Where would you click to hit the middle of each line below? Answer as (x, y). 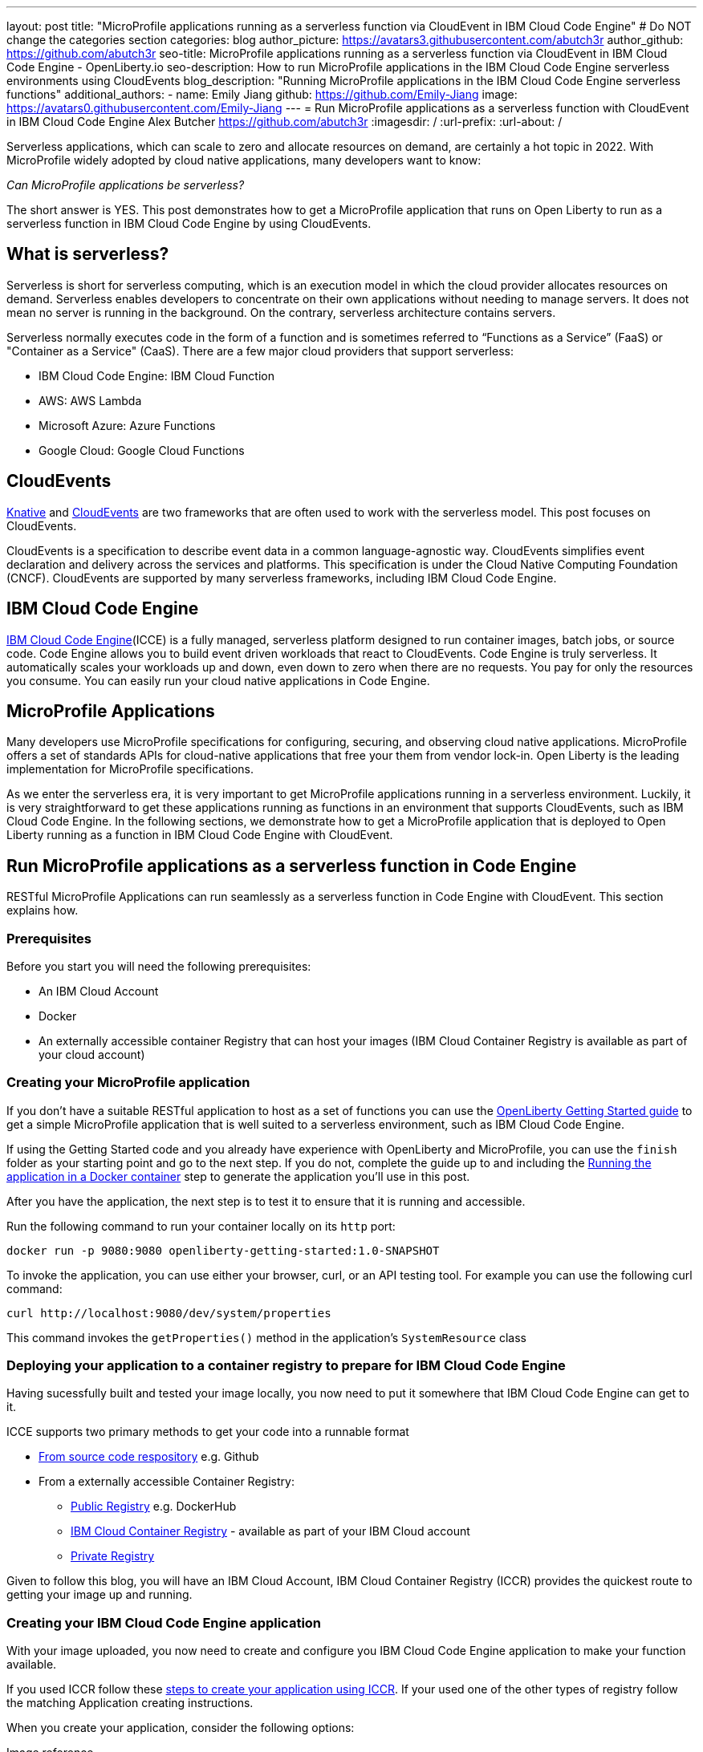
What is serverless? (88, 254)
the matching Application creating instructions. (130, 1703)
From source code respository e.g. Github (149, 1457)
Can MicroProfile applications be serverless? (126, 185)
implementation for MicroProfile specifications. (130, 769)
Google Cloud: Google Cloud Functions (142, 450)
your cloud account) (92, 1054)
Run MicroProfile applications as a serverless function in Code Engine (292, 866)
